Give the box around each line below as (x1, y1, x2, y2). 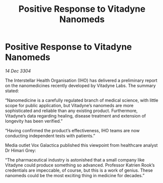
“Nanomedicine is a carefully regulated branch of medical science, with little (5, 97, 159, 103)
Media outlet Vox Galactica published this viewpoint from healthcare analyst (5, 142, 158, 148)
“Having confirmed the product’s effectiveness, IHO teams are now (5, 127, 140, 133)
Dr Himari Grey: (5, 147, 37, 153)
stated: (5, 88, 20, 93)
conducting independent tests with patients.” (5, 133, 95, 138)
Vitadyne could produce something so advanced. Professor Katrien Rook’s (5, 162, 155, 168)
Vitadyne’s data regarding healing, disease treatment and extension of (5, 113, 146, 118)
